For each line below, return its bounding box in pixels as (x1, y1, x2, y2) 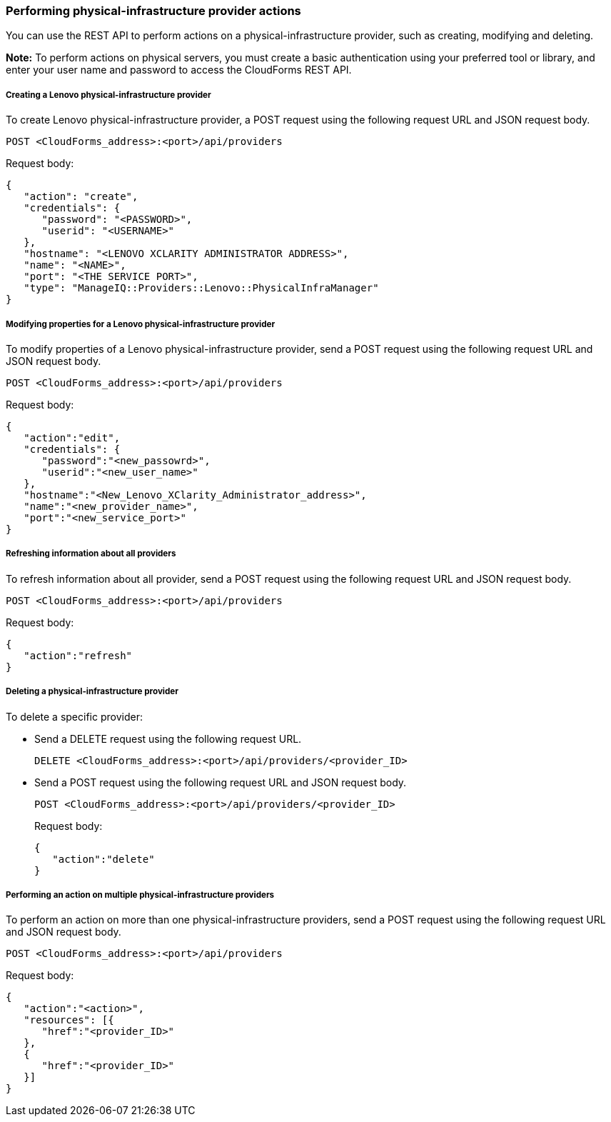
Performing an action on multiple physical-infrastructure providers (6, 889, 275, 900)
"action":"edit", (24, 431, 121, 444)
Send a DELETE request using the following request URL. (34, 732, 302, 745)
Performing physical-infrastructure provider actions (6, 4, 301, 18)
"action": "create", (24, 191, 138, 203)
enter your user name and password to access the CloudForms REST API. (6, 64, 352, 76)
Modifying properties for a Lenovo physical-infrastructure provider (6, 319, 276, 329)
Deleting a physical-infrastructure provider (6, 686, 178, 697)
